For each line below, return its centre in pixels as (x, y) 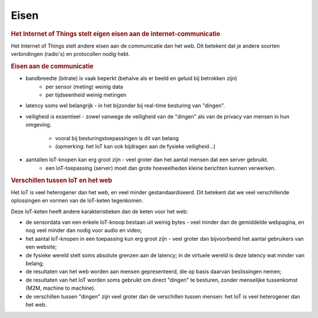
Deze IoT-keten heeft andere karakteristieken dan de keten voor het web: (100, 211)
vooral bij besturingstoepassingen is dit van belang (117, 138)
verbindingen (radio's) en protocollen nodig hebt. (71, 54)
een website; (41, 247)
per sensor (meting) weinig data (85, 87)
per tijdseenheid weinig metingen (86, 95)
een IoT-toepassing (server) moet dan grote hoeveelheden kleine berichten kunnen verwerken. (161, 168)
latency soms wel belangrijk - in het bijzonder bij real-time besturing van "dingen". (125, 105)
